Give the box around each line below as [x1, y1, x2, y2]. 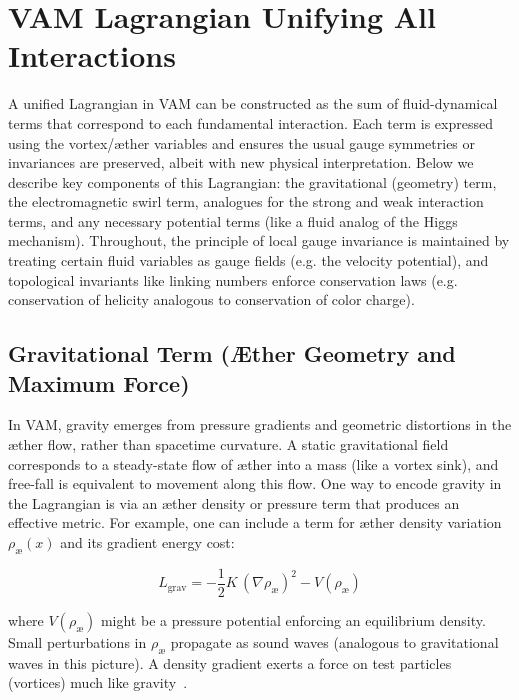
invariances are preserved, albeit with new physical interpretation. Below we [8, 152, 474, 173]
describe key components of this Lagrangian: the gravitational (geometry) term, [8, 171, 497, 192]
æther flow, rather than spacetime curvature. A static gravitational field [8, 434, 449, 455]
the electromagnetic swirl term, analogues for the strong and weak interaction [8, 191, 484, 212]
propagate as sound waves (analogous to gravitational [170, 631, 499, 652]
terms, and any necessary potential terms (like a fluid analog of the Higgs [8, 210, 458, 231]
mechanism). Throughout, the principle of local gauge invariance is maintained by [8, 230, 510, 251]
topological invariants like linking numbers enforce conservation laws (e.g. [8, 269, 458, 290]
